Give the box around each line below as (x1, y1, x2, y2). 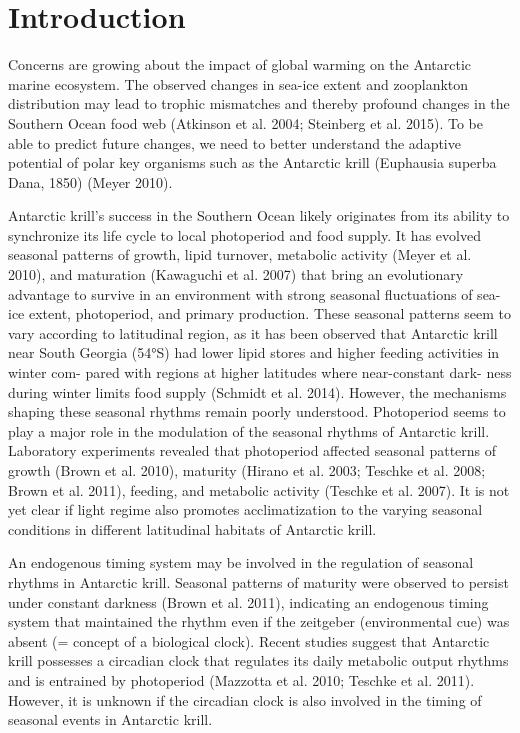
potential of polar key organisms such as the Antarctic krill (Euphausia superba (8, 152, 497, 173)
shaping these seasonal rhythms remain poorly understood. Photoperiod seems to (8, 401, 506, 422)
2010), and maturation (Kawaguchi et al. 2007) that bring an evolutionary (8, 264, 464, 285)
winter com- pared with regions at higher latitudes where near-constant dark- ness (8, 362, 512, 383)
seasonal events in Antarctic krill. (8, 709, 213, 730)
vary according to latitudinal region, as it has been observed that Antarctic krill (8, 322, 498, 343)
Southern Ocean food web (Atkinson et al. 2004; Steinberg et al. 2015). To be (8, 112, 484, 133)
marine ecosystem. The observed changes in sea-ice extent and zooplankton (8, 73, 469, 94)
